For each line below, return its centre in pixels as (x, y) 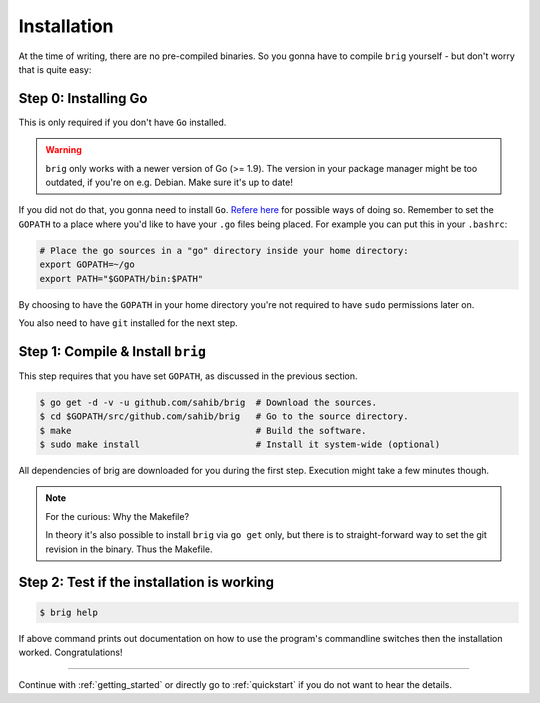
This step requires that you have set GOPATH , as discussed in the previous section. (188, 376)
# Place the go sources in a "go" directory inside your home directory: (224, 250)
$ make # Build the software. (203, 430)
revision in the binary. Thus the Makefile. (129, 549)
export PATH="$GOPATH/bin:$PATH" (121, 278)
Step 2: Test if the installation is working (146, 582)
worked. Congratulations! (70, 652)
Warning (63, 150)
